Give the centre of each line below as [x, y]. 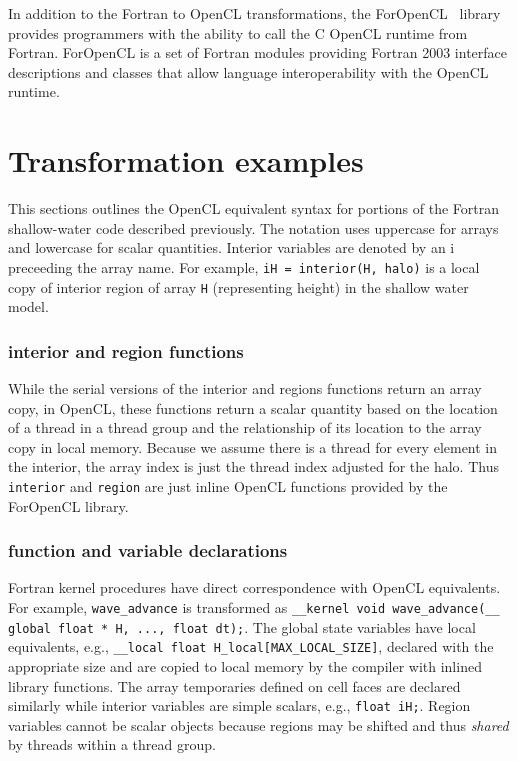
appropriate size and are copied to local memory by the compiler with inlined [245, 666]
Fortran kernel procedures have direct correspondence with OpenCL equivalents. [254, 587]
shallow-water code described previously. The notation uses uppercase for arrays [253, 227]
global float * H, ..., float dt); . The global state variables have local [242, 626]
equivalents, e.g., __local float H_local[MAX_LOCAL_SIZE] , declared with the [251, 646]
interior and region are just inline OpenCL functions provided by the [228, 485]
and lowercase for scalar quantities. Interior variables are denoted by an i [231, 247]
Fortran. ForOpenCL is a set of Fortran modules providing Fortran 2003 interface [258, 52]
